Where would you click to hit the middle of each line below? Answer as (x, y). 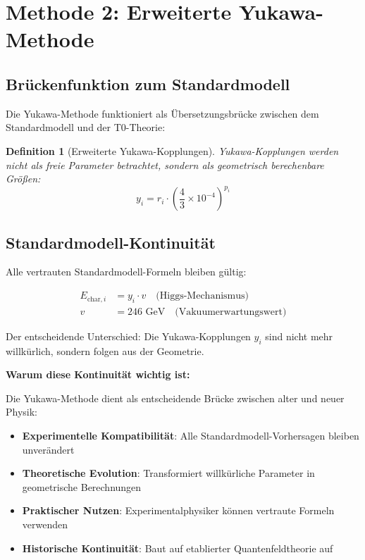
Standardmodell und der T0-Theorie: (86, 127)
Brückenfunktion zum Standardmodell (148, 83)
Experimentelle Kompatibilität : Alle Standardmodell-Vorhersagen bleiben (191, 436)
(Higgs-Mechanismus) (202, 296)
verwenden (45, 524)
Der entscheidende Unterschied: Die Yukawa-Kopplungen (128, 336)
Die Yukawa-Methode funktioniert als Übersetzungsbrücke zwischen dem (162, 113)
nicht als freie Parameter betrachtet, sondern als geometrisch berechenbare (165, 164)
